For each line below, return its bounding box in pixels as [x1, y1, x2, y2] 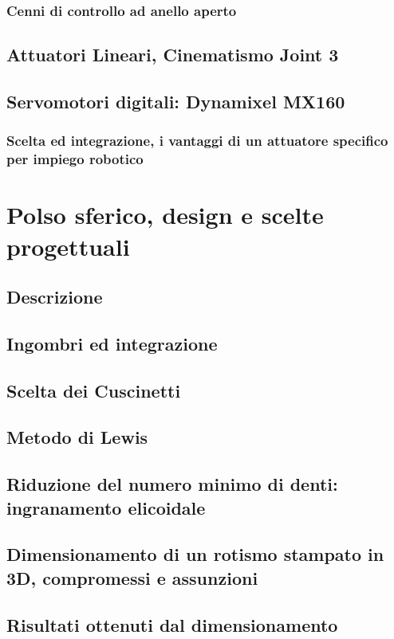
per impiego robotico [6, 149, 144, 169]
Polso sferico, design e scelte [6, 198, 324, 231]
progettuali [6, 229, 130, 262]
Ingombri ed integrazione [6, 331, 218, 355]
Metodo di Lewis [6, 425, 148, 449]
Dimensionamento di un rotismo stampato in [6, 542, 384, 566]
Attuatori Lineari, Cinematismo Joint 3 [6, 42, 339, 67]
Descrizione [6, 284, 103, 309]
